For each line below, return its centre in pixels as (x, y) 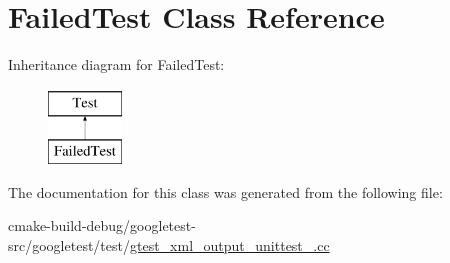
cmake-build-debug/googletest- (102, 225)
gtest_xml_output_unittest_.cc (229, 245)
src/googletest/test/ (69, 245)
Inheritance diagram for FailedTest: (116, 64)
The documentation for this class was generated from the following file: (225, 191)
